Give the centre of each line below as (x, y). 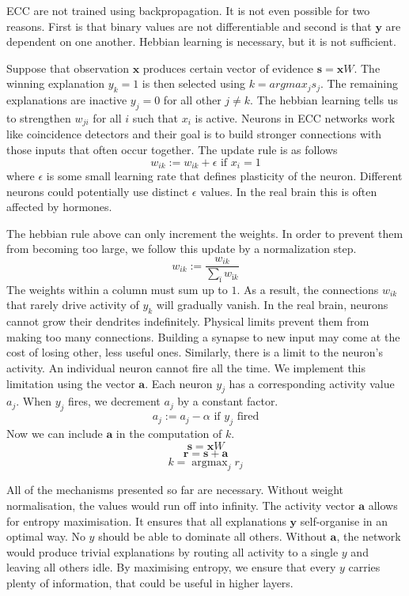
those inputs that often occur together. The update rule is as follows (172, 150)
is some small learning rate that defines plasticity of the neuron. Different (224, 176)
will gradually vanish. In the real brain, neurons (272, 305)
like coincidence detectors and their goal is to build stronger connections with (194, 134)
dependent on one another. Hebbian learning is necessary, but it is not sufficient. (201, 41)
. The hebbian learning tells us (324, 100)
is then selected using (193, 83)
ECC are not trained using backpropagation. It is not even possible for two (188, 10)
